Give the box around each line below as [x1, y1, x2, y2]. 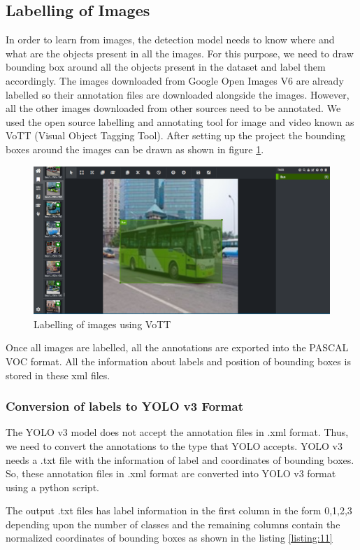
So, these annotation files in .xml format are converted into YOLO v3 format [6, 466, 336, 481]
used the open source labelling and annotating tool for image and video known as [6, 114, 354, 129]
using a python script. [6, 479, 99, 494]
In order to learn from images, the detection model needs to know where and [6, 32, 335, 47]
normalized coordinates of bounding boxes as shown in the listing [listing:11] [6, 530, 333, 545]
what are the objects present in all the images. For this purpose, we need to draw [6, 45, 354, 60]
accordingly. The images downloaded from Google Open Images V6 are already [6, 73, 344, 87]
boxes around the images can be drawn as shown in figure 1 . [6, 141, 264, 156]
